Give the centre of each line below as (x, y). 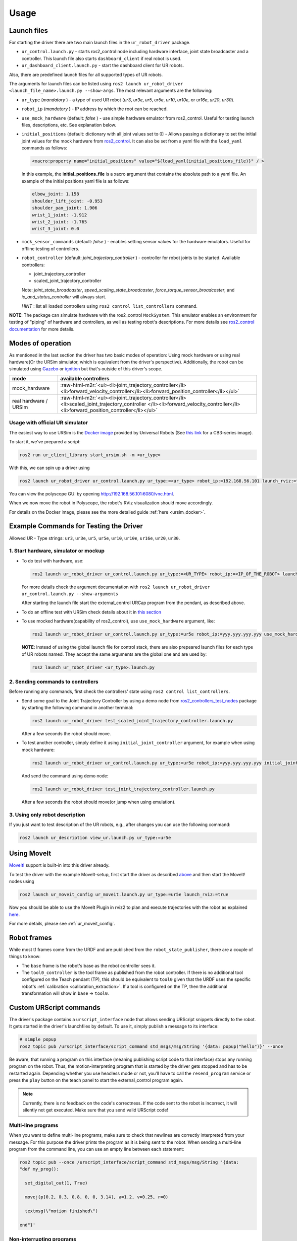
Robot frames (30, 937)
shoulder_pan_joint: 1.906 (65, 208)
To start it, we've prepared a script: (45, 441)
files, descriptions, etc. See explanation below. (69, 125)
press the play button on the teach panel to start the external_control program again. (96, 1080)
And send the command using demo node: (65, 776)
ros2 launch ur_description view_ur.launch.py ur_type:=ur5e (95, 837)
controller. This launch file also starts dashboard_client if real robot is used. (101, 58)
